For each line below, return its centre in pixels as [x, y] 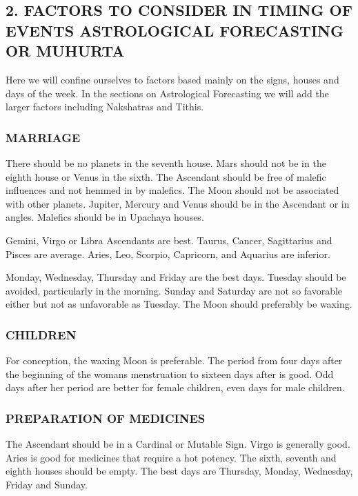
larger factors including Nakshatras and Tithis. [105, 107]
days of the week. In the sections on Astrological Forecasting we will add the [167, 93]
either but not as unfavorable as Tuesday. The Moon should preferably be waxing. [179, 304]
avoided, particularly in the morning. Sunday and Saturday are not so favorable [174, 290]
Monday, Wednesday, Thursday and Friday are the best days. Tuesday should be [176, 277]
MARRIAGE [43, 137]
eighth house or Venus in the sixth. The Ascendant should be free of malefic [166, 176]
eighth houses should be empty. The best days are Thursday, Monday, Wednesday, [179, 471]
